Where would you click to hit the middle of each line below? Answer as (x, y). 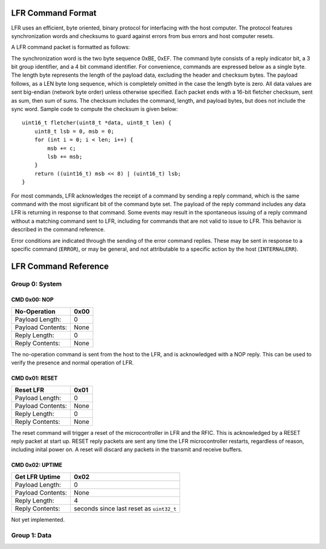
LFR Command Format (54, 13)
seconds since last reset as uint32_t (125, 509)
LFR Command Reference (60, 266)
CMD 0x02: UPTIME (37, 465)
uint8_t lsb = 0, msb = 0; (74, 131)
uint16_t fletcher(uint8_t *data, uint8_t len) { (97, 123)
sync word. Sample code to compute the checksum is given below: (94, 109)
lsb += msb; (65, 156)
